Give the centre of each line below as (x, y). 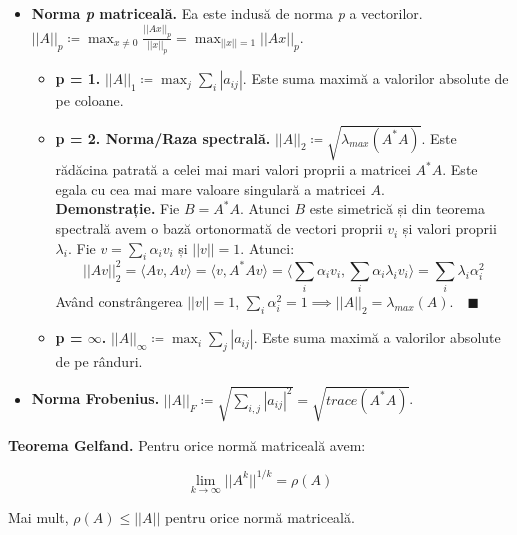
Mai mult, (38, 516)
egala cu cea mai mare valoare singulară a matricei (210, 188)
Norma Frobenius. (95, 398)
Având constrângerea (119, 301)
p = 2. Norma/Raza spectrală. (163, 137)
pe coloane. (89, 100)
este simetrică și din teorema (397, 208)
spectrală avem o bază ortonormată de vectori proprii (219, 228)
